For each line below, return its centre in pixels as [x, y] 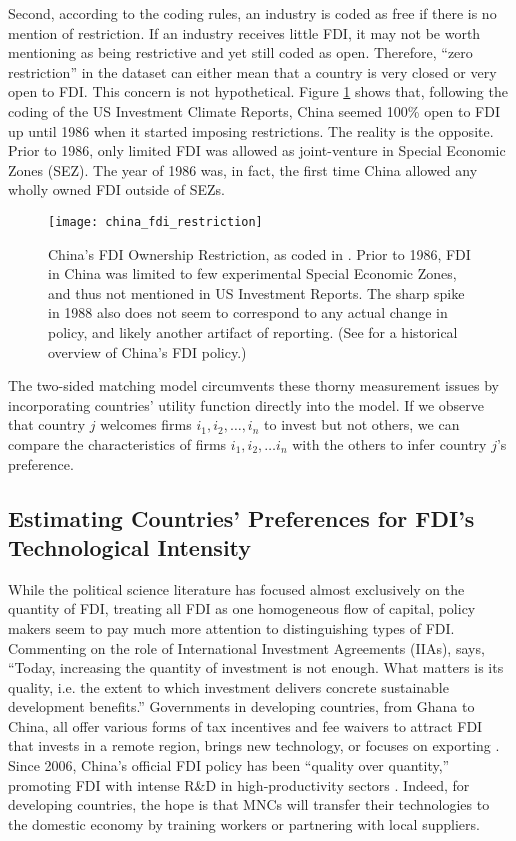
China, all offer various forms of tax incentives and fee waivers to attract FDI [245, 725]
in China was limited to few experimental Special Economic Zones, [252, 273]
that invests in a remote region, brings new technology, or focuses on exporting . [254, 745]
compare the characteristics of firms [117, 443]
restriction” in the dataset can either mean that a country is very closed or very [252, 71]
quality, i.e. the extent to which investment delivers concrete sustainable [228, 686]
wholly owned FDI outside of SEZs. [116, 189]
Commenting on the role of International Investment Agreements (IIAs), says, [246, 647]
